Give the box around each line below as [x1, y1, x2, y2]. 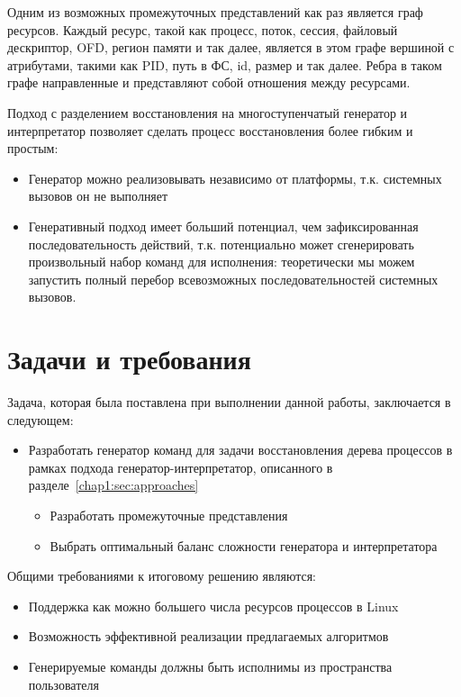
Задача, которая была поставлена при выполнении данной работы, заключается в [7, 393, 451, 412]
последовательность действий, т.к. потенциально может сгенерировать [28, 234, 414, 253]
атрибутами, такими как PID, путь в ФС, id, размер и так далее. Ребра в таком [7, 55, 442, 74]
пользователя [28, 674, 99, 693]
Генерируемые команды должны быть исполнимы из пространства [28, 656, 393, 675]
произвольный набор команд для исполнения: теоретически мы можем [28, 252, 415, 271]
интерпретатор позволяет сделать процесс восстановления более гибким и [7, 121, 413, 140]
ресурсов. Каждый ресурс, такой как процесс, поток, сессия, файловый [7, 20, 398, 39]
